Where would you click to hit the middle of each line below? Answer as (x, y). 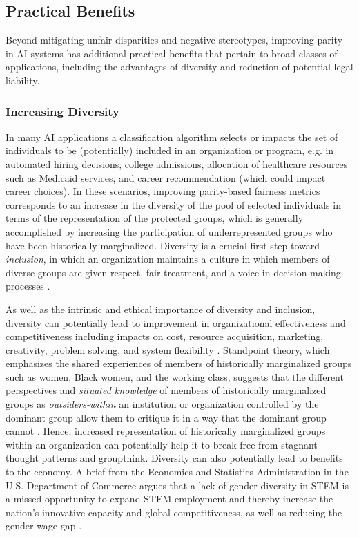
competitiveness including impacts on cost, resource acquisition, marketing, (165, 336)
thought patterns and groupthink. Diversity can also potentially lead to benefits (174, 458)
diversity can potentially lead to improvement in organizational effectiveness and (176, 322)
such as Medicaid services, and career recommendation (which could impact (166, 177)
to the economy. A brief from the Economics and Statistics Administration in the (177, 472)
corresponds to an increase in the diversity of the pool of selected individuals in (173, 204)
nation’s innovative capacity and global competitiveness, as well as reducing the (174, 512)
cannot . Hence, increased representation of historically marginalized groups (166, 431)
